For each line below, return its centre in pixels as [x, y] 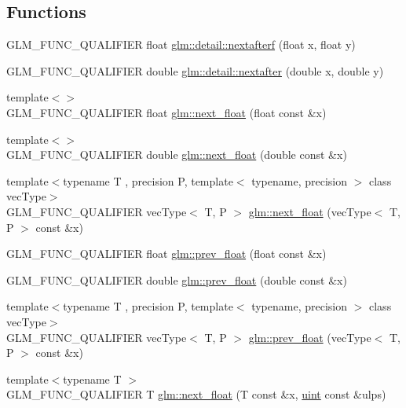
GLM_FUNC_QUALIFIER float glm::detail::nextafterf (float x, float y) [181, 44]
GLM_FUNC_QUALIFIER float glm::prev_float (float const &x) [166, 254]
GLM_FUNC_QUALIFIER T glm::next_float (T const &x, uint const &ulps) [196, 394]
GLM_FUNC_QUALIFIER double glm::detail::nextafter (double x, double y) [195, 70]
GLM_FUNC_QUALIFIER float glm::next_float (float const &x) [166, 112]
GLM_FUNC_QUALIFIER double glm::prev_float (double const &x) [177, 279]
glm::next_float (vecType [310, 211]
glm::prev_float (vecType [310, 337]
